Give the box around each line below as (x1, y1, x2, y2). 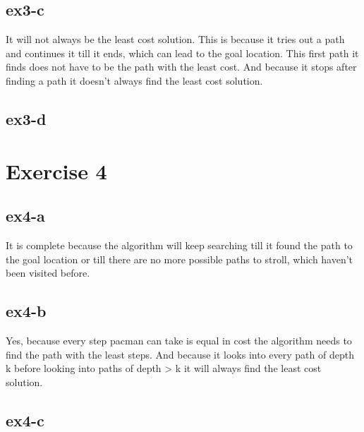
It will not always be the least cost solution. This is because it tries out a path (6, 32, 345, 47)
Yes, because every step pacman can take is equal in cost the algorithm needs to (6, 332, 352, 347)
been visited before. (6, 265, 90, 280)
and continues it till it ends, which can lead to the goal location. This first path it (6, 45, 359, 60)
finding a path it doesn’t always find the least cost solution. (6, 73, 263, 88)
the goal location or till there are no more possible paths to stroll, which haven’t (6, 251, 353, 266)
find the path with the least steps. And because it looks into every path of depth (6, 347, 354, 361)
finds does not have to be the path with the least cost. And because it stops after (6, 59, 357, 74)
